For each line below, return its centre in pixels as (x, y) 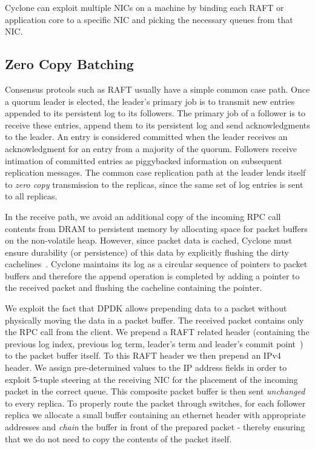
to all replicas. (31, 196)
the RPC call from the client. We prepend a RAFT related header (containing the (157, 332)
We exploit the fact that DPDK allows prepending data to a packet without (146, 308)
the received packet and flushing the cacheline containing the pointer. (134, 288)
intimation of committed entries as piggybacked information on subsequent (144, 160)
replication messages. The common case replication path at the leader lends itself (155, 172)
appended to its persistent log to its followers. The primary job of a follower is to (155, 113)
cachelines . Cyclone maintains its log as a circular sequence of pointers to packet (156, 264)
